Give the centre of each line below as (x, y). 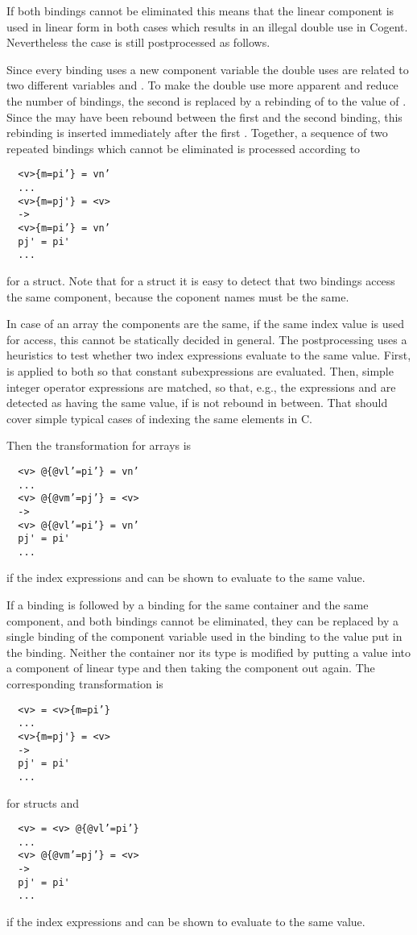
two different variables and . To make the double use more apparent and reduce (202, 85)
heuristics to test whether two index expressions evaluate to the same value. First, (209, 355)
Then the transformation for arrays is (99, 445)
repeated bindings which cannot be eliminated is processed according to (184, 148)
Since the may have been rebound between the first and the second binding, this (204, 116)
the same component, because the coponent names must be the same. (178, 296)
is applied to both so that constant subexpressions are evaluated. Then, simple (200, 370)
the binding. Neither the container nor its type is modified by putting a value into (208, 652)
